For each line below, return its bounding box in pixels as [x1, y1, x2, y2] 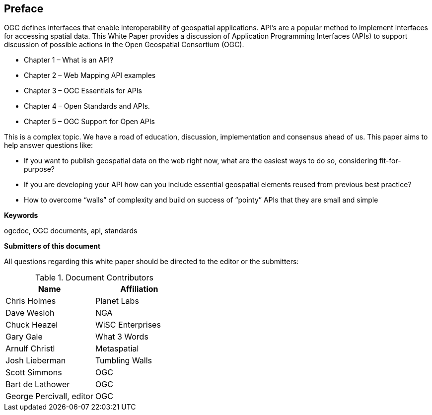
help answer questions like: [4, 141, 93, 150]
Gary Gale [5, 332, 43, 342]
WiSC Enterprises [95, 320, 161, 330]
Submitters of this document [4, 242, 101, 251]
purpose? [24, 165, 55, 174]
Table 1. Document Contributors [35, 273, 153, 283]
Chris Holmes [5, 296, 56, 306]
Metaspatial [95, 344, 139, 354]
